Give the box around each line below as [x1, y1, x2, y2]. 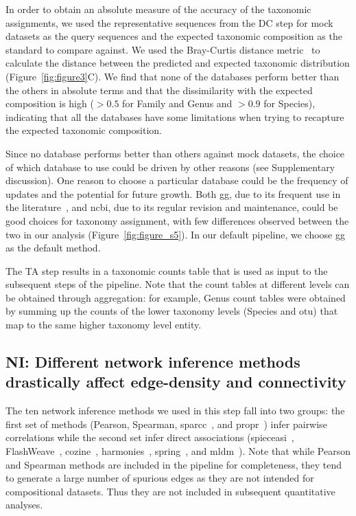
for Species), [263, 96, 316, 111]
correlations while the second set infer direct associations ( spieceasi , [5, 430, 294, 445]
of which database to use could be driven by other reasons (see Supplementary [5, 159, 335, 174]
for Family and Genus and [122, 96, 233, 111]
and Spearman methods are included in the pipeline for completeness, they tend [5, 457, 342, 471]
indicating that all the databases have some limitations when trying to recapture [5, 109, 344, 124]
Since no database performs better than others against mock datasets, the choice [5, 146, 345, 160]
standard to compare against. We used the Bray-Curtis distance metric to [5, 42, 320, 56]
